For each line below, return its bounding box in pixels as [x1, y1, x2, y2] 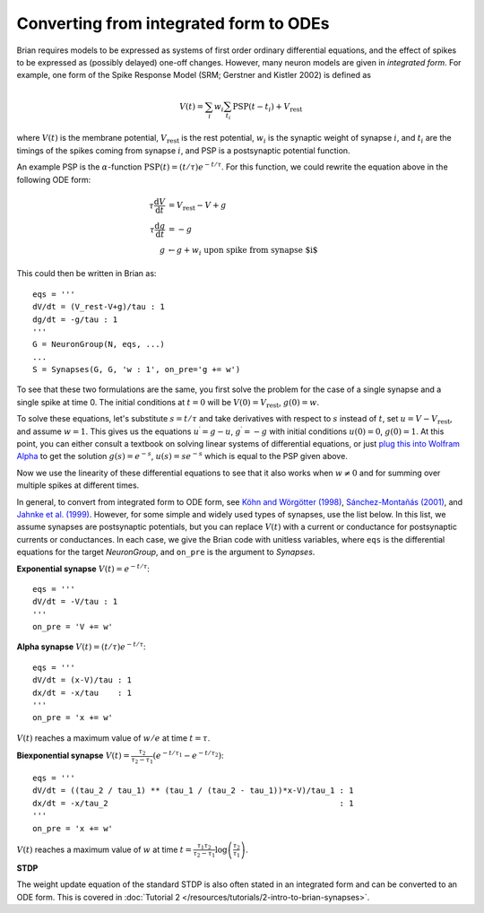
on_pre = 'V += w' [32, 622, 114, 632]
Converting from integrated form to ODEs [16, 13, 330, 33]
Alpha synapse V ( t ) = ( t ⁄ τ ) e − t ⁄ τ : [16, 640, 146, 652]
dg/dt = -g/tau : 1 [32, 314, 118, 325]
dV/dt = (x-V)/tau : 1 [32, 675, 133, 685]
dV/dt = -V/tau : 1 [32, 596, 118, 607]
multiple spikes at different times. [16, 480, 140, 491]
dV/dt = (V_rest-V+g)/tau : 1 [32, 301, 166, 312]
